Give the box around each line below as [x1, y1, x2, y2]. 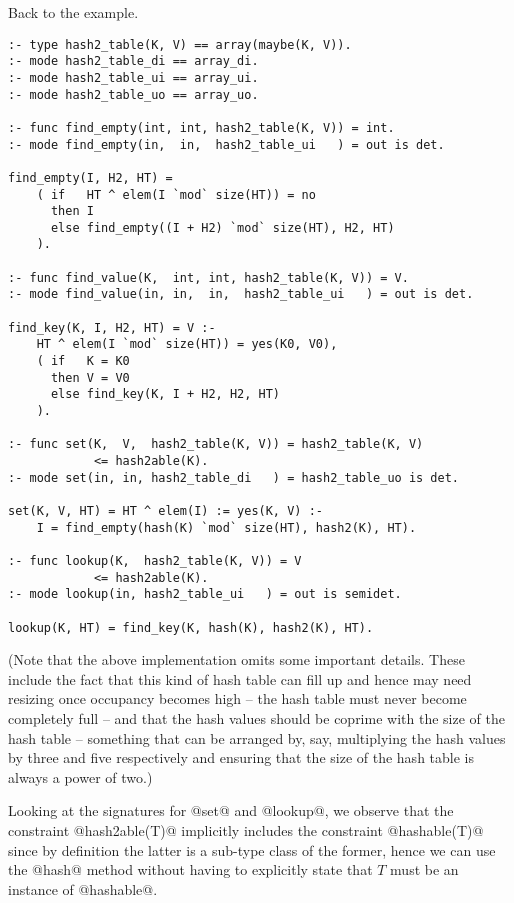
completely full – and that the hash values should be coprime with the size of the [8, 708, 505, 728]
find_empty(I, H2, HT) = [8, 170, 173, 185]
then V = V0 [50, 370, 130, 385]
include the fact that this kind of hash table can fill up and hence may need [8, 668, 472, 689]
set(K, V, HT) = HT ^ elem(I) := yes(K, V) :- [8, 503, 323, 518]
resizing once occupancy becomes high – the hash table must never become [8, 688, 467, 709]
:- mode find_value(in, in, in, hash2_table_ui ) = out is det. [8, 287, 474, 302]
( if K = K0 [36, 354, 130, 369]
